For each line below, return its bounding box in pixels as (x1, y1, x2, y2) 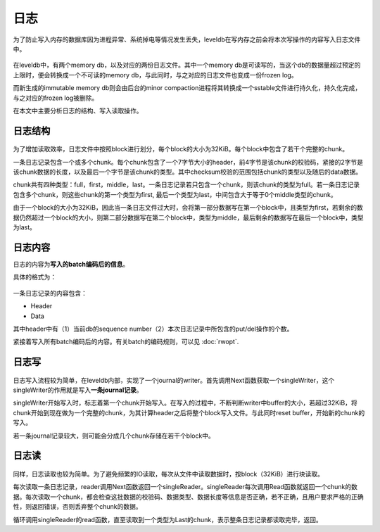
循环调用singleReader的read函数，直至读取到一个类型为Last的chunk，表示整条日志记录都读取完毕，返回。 (13, 515, 323, 524)
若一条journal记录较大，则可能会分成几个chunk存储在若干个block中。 (13, 431, 215, 440)
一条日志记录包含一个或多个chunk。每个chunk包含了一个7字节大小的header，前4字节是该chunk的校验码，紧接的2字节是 (13, 158, 364, 166)
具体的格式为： (13, 273, 56, 281)
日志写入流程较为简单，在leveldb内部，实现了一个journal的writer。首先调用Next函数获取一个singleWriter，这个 (13, 376, 335, 384)
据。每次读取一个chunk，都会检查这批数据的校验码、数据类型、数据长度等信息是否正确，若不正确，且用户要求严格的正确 (13, 493, 364, 501)
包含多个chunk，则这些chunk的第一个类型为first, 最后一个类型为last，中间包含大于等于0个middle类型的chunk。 (13, 190, 337, 198)
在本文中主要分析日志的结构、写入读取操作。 (13, 106, 143, 115)
